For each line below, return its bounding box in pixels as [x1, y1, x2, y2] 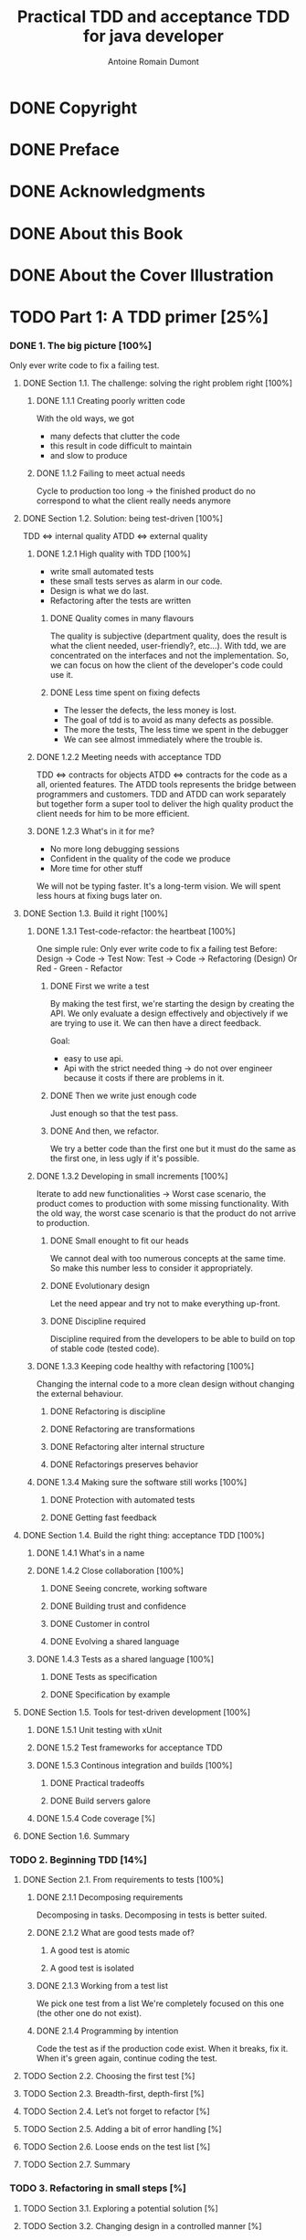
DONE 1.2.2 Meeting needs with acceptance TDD [36, 752, 222, 763]
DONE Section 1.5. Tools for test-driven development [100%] [22, 1706, 251, 1718]
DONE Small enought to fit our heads [49, 1235, 189, 1246]
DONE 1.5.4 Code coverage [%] [36, 1813, 155, 1824]
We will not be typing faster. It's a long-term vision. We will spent [36, 881, 281, 892]
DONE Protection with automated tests [49, 1495, 195, 1506]
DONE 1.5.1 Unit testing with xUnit [36, 1725, 163, 1736]
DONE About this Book [9, 223, 184, 244]
